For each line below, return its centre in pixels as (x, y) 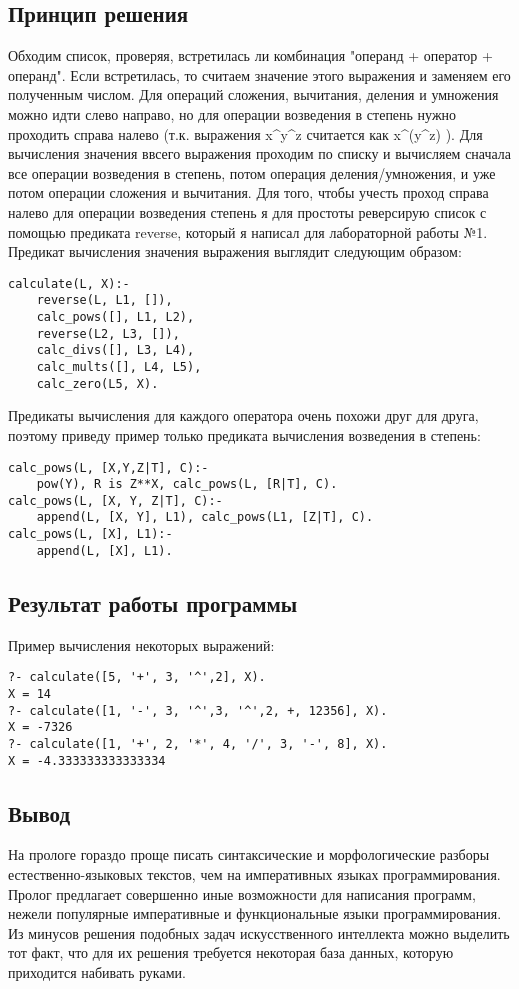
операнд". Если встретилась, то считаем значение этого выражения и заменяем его (259, 74)
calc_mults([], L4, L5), (119, 367)
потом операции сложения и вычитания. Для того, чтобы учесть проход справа (248, 192)
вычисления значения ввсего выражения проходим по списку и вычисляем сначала (260, 153)
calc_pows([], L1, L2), (115, 317)
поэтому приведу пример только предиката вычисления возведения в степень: (244, 434)
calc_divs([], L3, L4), (115, 350)
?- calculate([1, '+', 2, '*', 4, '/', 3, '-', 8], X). (198, 743)
